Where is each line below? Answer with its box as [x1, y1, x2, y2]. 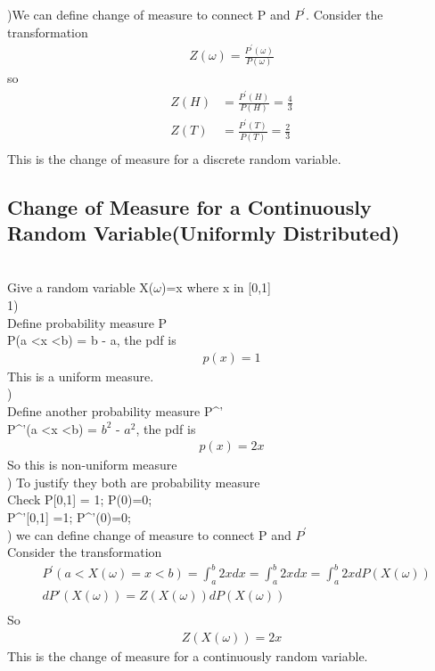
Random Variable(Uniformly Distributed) [7, 219, 400, 247]
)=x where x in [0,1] [161, 278, 271, 297]
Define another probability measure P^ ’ [7, 402, 224, 421]
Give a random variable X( [7, 278, 154, 297]
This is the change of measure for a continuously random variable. [7, 646, 368, 665]
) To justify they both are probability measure [7, 472, 260, 491]
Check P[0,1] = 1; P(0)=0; [7, 490, 152, 509]
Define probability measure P [7, 313, 168, 331]
